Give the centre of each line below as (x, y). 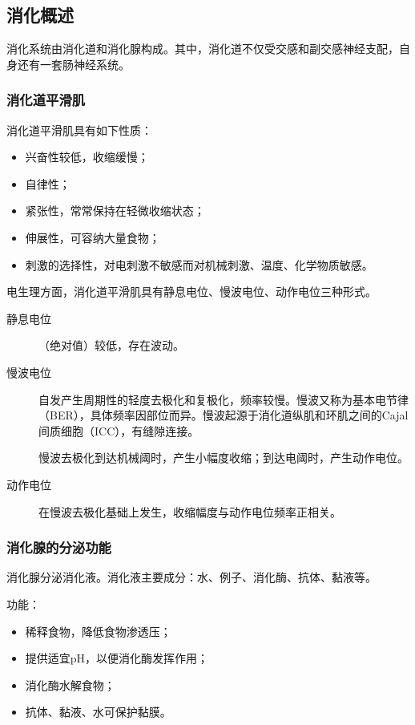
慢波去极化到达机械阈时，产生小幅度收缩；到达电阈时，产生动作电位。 (224, 458)
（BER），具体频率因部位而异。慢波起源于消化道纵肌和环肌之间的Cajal (224, 415)
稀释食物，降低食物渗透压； (98, 631)
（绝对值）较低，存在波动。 (111, 345)
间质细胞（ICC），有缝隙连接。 (119, 430)
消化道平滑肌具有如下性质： (79, 130)
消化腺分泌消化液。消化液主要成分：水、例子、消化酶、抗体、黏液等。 (191, 577)
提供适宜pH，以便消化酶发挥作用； (117, 658)
